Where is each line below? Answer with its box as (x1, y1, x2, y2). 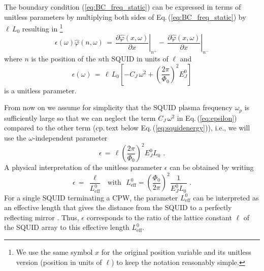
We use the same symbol (16, 247, 93, 257)
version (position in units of (16, 256, 102, 267)
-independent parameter (33, 132, 108, 143)
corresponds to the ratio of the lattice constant (86, 212, 232, 222)
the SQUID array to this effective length (4, 222, 129, 232)
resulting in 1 (22, 22, 63, 33)
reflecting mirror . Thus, (4, 212, 79, 222)
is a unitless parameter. (4, 85, 77, 95)
